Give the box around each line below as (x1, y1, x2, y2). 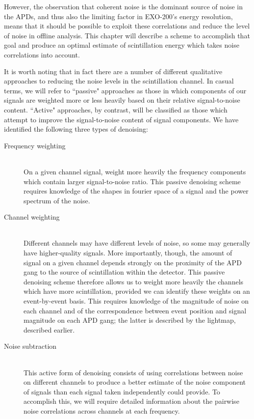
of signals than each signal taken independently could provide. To (24, 386, 220, 396)
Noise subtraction (4, 341, 57, 351)
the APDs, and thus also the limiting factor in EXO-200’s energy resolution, (4, 11, 233, 21)
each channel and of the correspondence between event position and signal (24, 305, 247, 315)
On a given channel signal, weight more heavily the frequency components (24, 166, 246, 176)
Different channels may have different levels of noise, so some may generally (24, 238, 251, 248)
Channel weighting (4, 212, 60, 222)
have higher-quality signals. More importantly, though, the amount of (24, 248, 232, 258)
